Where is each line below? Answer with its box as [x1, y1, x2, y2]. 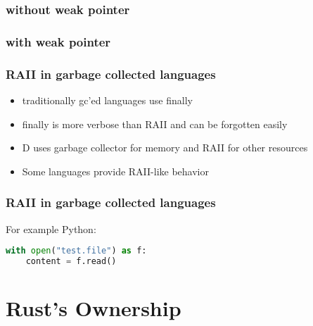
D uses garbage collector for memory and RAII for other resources [22, 140, 308, 155]
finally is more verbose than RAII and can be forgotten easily [22, 116, 288, 131]
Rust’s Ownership [6, 294, 181, 322]
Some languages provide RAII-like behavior [22, 163, 209, 178]
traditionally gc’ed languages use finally [22, 92, 193, 107]
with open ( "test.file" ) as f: [6, 246, 147, 256]
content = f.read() [25, 256, 117, 266]
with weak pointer [6, 32, 111, 50]
